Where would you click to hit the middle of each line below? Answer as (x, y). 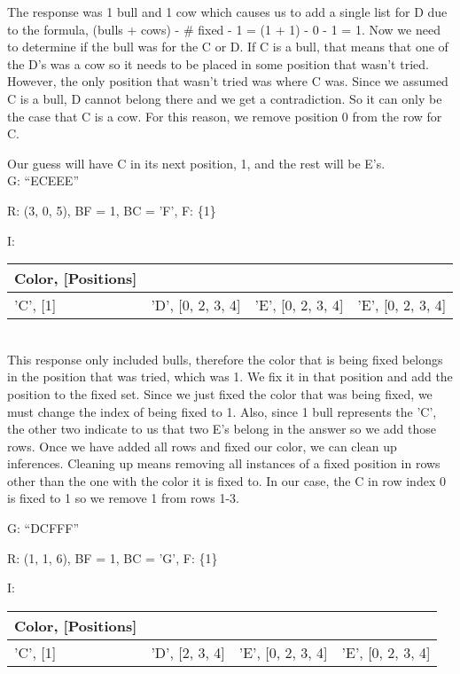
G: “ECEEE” (43, 180)
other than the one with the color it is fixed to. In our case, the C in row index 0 (226, 480)
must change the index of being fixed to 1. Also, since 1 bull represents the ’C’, (222, 411)
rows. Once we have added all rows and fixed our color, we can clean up (202, 446)
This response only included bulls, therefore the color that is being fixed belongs (225, 359)
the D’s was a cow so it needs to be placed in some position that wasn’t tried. (218, 63)
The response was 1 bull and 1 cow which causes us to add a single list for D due (227, 12)
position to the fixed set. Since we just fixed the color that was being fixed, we (220, 393)
